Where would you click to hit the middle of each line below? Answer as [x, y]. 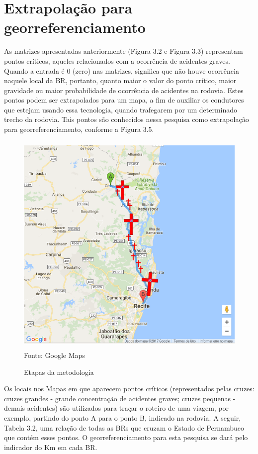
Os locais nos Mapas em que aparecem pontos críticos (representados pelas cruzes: [129, 389]
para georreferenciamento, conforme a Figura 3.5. [79, 129]
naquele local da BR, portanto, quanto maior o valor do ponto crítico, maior [120, 80]
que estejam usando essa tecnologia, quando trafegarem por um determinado [121, 109]
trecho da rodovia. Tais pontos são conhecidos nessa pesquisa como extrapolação [127, 119]
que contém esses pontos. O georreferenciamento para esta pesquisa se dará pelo [126, 437]
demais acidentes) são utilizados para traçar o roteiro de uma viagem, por [117, 408]
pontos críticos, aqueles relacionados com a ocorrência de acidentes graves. [117, 60]
